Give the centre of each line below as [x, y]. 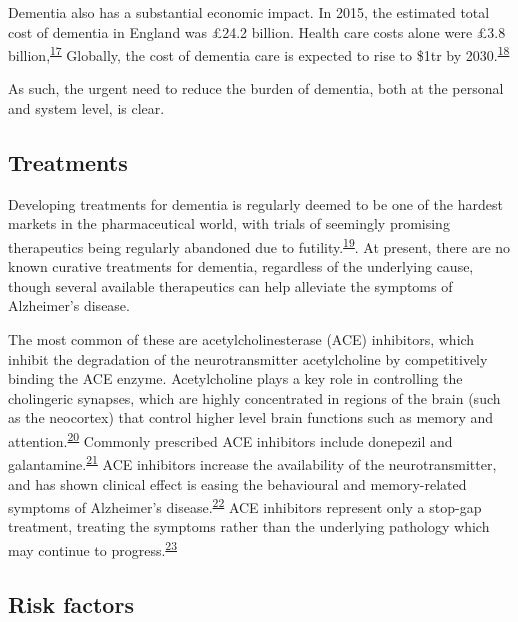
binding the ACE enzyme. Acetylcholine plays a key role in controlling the [235, 378]
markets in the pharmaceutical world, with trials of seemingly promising [229, 223]
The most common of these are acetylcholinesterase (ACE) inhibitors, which [241, 339]
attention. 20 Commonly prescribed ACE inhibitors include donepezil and [230, 439]
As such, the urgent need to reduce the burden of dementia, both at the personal [256, 88]
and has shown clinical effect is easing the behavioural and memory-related [237, 483]
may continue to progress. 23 [93, 548]
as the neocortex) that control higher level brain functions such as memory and [251, 417]
